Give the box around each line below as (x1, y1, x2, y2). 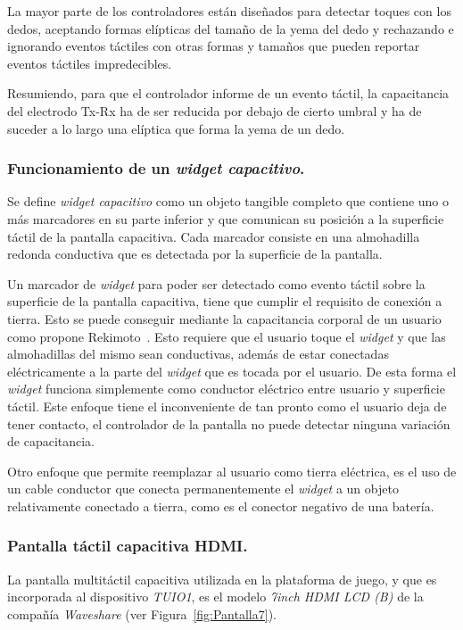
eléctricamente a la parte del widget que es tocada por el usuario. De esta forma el (7, 361, 457, 380)
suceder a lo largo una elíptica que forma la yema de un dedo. (7, 119, 345, 137)
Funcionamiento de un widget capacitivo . (7, 157, 305, 179)
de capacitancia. (7, 432, 95, 451)
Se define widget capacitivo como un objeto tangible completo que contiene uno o (7, 192, 450, 211)
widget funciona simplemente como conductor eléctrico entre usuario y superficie (7, 379, 445, 398)
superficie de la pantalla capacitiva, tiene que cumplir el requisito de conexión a (7, 292, 442, 311)
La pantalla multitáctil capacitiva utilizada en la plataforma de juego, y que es (7, 569, 437, 588)
